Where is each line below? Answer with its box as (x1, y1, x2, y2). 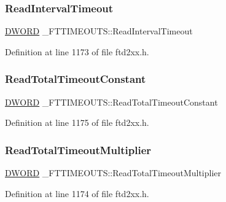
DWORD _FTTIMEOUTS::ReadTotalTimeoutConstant (5, 95, 218, 108)
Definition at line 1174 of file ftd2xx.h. (5, 187, 149, 200)
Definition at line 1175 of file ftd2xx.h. (5, 116, 149, 129)
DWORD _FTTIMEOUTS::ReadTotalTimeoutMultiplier (5, 166, 222, 179)
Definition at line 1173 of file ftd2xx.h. (5, 45, 149, 58)
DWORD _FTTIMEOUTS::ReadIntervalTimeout (5, 25, 193, 37)
